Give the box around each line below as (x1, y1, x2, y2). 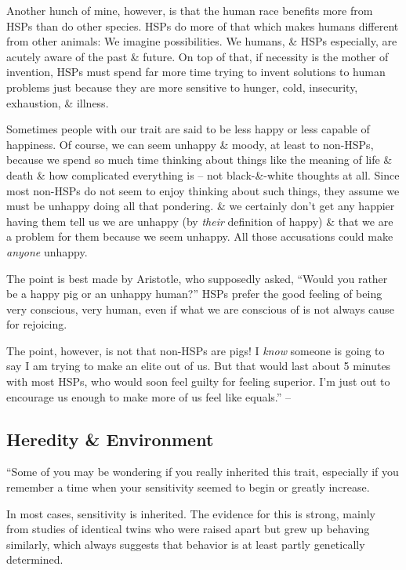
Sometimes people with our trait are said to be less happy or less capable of (6, 121, 370, 137)
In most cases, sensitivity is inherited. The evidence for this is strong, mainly (6, 505, 375, 521)
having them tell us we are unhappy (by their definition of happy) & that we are (6, 212, 393, 229)
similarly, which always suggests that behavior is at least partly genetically (6, 536, 365, 552)
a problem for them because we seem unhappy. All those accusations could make (6, 228, 393, 245)
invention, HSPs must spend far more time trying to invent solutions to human (6, 64, 386, 80)
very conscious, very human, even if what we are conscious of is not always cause (6, 300, 394, 317)
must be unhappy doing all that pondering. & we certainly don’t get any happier (6, 198, 395, 214)
